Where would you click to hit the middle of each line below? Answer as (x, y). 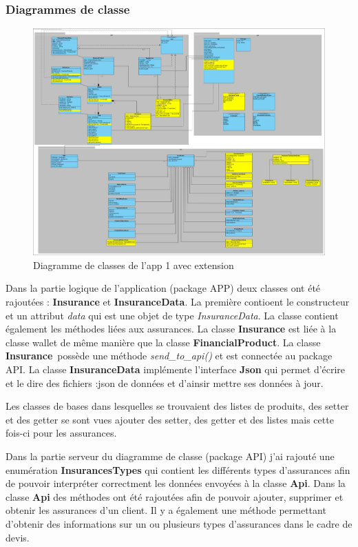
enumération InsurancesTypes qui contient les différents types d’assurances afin (178, 469)
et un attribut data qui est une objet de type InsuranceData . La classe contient (172, 315)
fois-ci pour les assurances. (61, 433)
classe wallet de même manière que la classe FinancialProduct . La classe (163, 342)
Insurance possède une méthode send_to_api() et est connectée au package (169, 356)
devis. (18, 537)
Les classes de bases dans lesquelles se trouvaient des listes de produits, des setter (177, 406)
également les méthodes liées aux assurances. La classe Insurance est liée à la (171, 329)
